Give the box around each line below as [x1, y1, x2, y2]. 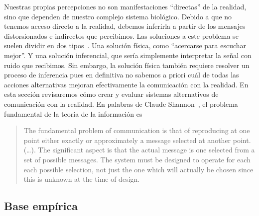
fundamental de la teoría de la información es [4, 108, 142, 119]
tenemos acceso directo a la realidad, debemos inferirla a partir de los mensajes [4, 21, 246, 31]
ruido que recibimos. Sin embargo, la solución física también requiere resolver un [4, 60, 250, 70]
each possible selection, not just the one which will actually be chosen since [23, 164, 254, 174]
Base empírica [4, 198, 78, 214]
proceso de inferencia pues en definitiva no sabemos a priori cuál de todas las [4, 70, 239, 80]
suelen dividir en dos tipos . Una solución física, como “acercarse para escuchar [4, 40, 247, 51]
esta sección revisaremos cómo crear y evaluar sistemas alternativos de [4, 89, 219, 99]
